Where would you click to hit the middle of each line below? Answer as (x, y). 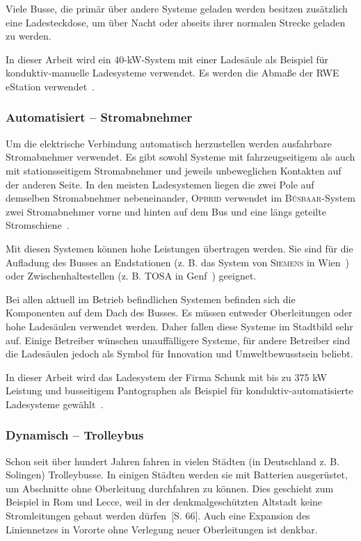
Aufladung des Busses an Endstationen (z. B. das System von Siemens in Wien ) (178, 262)
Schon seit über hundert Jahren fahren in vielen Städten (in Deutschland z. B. (173, 461)
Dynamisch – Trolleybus (75, 435)
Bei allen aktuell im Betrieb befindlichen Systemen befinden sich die (151, 299)
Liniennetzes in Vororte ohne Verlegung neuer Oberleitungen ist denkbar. (162, 529)
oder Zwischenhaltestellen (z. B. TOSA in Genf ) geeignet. (131, 276)
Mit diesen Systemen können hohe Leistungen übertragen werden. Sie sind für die (179, 248)
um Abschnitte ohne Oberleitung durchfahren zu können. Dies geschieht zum (170, 488)
